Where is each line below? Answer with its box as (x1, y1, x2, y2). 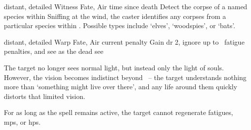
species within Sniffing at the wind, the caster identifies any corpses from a (4, 11, 226, 21)
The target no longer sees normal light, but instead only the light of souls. (4, 62, 224, 72)
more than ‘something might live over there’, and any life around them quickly (4, 81, 237, 92)
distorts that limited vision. (4, 91, 85, 101)
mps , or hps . (4, 116, 41, 127)
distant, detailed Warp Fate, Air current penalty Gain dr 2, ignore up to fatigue (4, 36, 245, 47)
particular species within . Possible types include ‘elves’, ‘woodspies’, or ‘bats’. (4, 20, 235, 31)
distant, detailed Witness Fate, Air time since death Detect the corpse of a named (4, 1, 248, 11)
